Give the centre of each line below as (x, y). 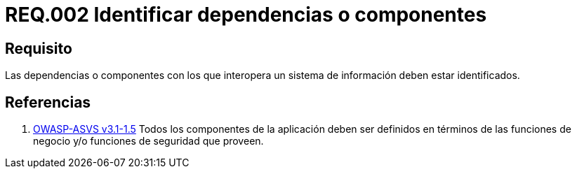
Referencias (48, 102)
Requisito (39, 48)
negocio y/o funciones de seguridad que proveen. (148, 141)
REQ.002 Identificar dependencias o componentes (246, 15)
